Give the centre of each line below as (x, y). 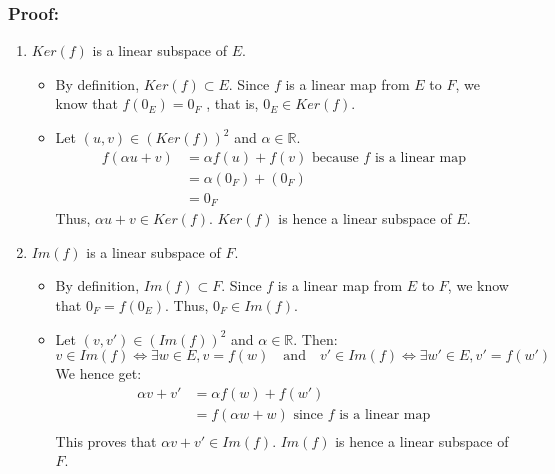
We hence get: (98, 373)
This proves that (106, 440)
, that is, (232, 103)
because (335, 157)
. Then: (315, 338)
